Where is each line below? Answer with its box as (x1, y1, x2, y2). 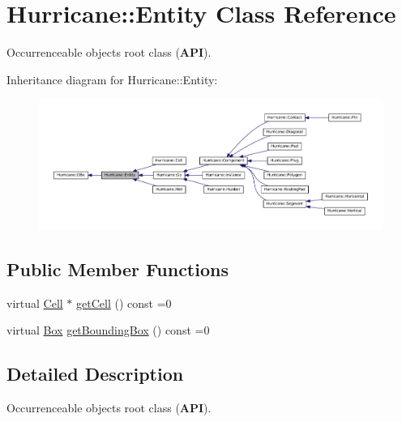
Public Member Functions (6, 256, 229, 281)
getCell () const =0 (76, 294, 172, 311)
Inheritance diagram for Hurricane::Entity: (6, 70, 218, 87)
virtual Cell (6, 294, 63, 311)
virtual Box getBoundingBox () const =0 (6, 322, 210, 339)
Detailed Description (6, 361, 184, 386)
